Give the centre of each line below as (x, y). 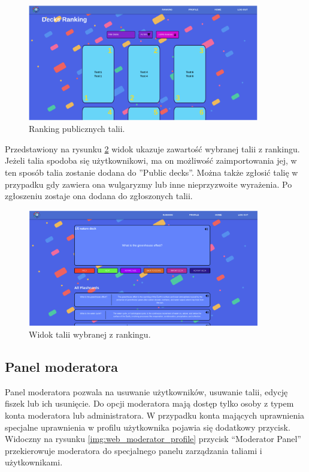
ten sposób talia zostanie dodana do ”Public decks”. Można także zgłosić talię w (152, 172)
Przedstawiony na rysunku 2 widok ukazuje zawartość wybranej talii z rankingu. (152, 148)
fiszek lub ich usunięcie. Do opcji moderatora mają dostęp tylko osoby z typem (149, 403)
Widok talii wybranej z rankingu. (90, 334)
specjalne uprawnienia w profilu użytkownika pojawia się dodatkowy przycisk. (148, 427)
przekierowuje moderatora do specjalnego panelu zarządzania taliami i (134, 450)
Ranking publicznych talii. (77, 129)
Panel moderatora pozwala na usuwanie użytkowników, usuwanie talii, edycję (146, 391)
